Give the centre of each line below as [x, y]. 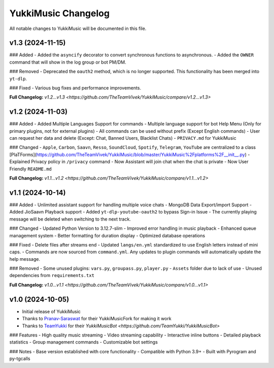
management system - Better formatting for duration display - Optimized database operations [107, 235]
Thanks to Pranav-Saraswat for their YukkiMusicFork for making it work [97, 319]
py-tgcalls [20, 359]
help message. [25, 259]
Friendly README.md [30, 169]
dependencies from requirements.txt [52, 275]
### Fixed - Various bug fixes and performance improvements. [75, 88]
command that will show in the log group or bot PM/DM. [68, 62]
